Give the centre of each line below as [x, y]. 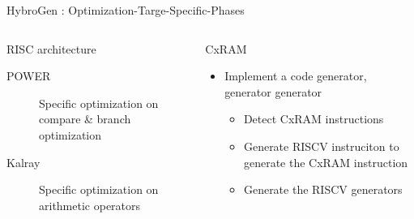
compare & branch [85, 119]
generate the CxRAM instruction [326, 162]
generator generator [273, 91]
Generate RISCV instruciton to [321, 146]
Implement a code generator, [296, 76]
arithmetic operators [90, 205]
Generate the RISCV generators [323, 189]
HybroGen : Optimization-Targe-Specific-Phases [126, 10]
